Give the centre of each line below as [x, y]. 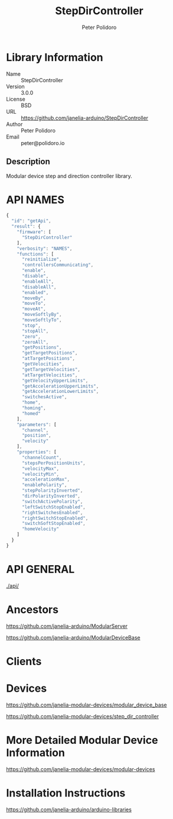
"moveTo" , [34, 304]
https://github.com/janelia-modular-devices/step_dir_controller [83, 716]
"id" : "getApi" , [31, 221]
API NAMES [35, 200]
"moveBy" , [34, 298]
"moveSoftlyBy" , [42, 315]
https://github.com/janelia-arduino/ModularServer [67, 626]
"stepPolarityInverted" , [52, 491]
